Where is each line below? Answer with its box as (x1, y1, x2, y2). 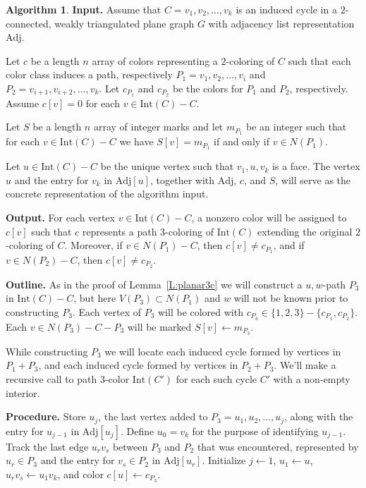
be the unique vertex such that (100, 159, 234, 173)
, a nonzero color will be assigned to (191, 209, 347, 224)
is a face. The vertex (272, 159, 360, 173)
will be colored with (158, 305, 243, 319)
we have (119, 134, 154, 149)
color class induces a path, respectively (6, 67, 173, 82)
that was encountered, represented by (197, 439, 359, 453)
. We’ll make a (274, 358, 336, 372)
